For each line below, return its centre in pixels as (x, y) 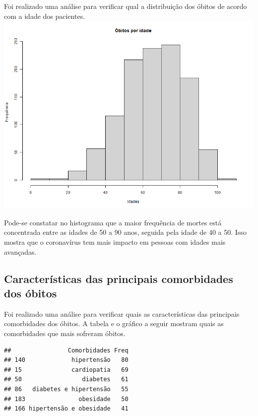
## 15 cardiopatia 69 (66, 370)
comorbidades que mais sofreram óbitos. (65, 333)
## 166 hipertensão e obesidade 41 (66, 409)
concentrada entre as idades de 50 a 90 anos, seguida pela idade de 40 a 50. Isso (125, 232)
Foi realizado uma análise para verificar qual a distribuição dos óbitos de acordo (126, 6)
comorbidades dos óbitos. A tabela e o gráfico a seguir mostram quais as (114, 323)
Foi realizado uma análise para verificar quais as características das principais (122, 313)
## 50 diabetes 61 (66, 380)
